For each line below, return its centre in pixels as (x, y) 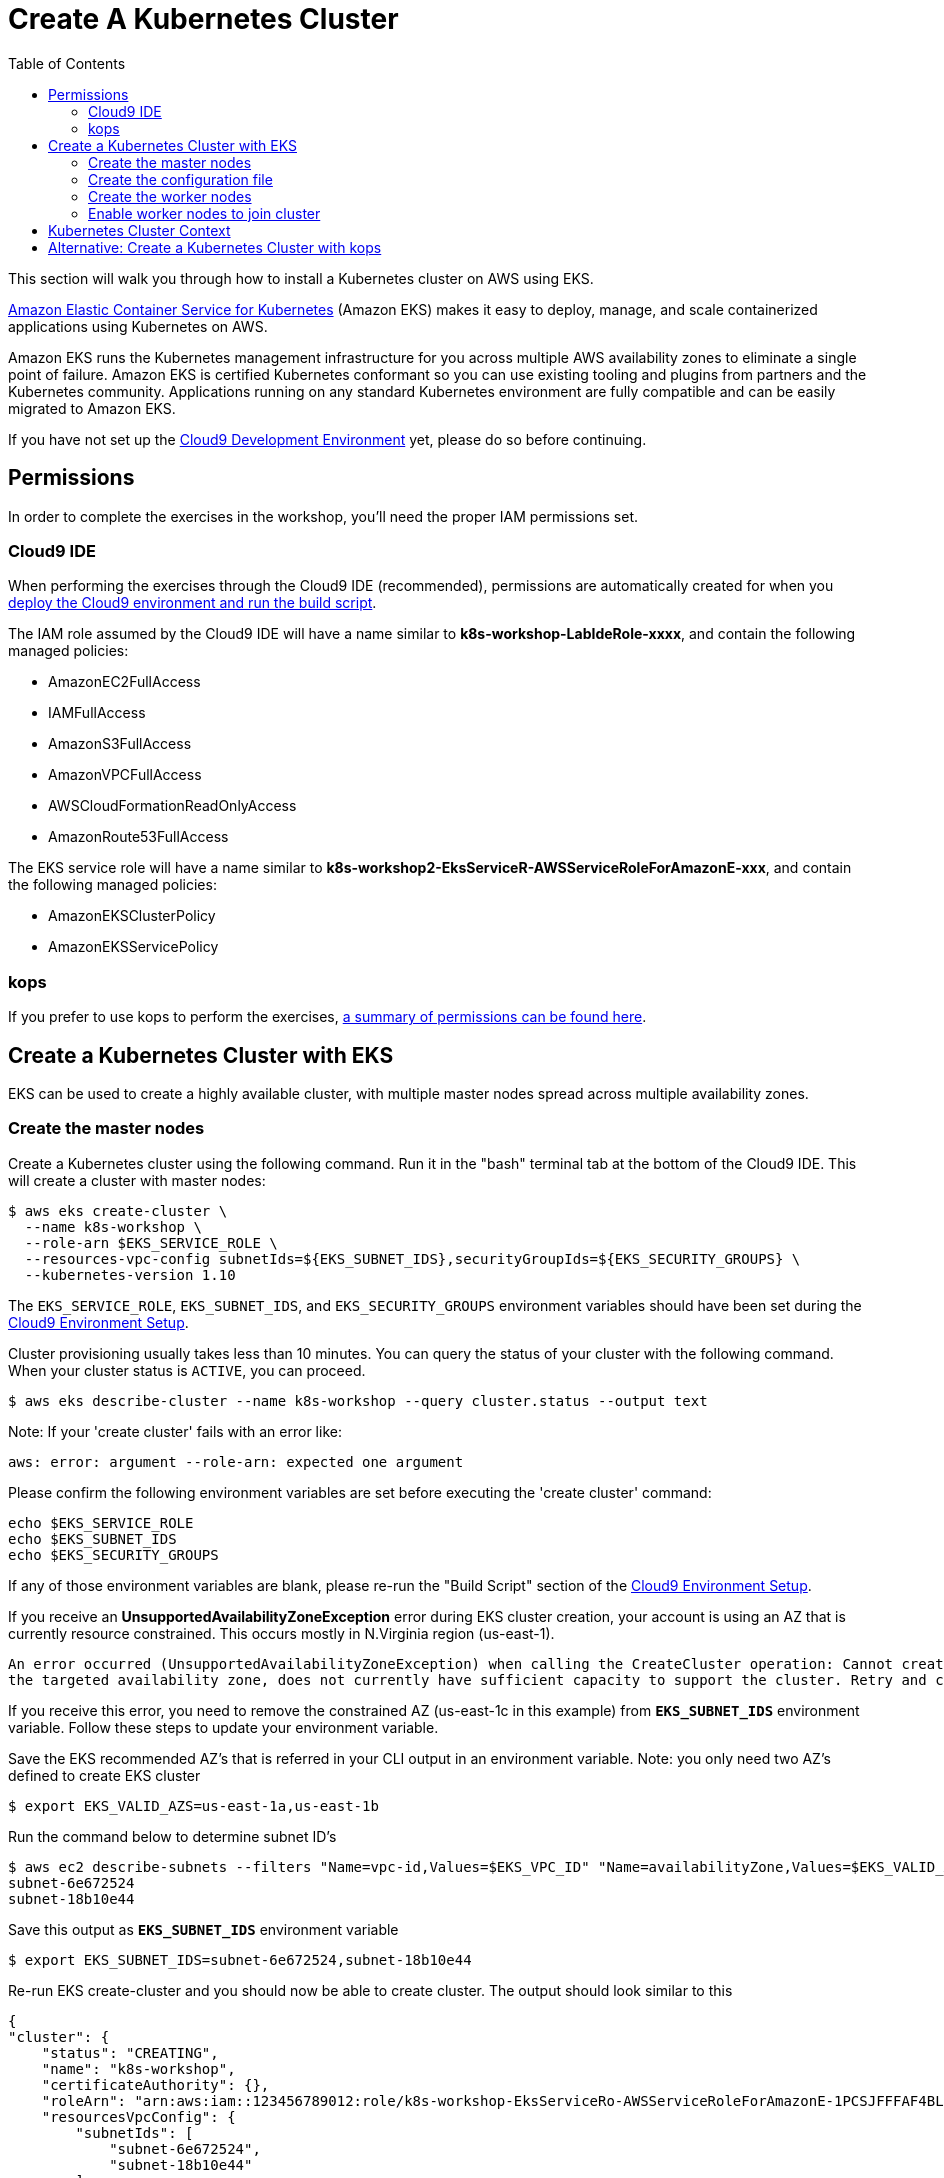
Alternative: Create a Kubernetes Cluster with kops (215, 247)
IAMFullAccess (97, 713)
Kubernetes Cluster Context (139, 230)
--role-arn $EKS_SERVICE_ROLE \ (151, 1242)
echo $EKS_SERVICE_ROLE (101, 1522)
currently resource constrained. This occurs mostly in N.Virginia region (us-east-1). (281, 1633)
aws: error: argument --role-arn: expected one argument (236, 1461)
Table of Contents (67, 63)
